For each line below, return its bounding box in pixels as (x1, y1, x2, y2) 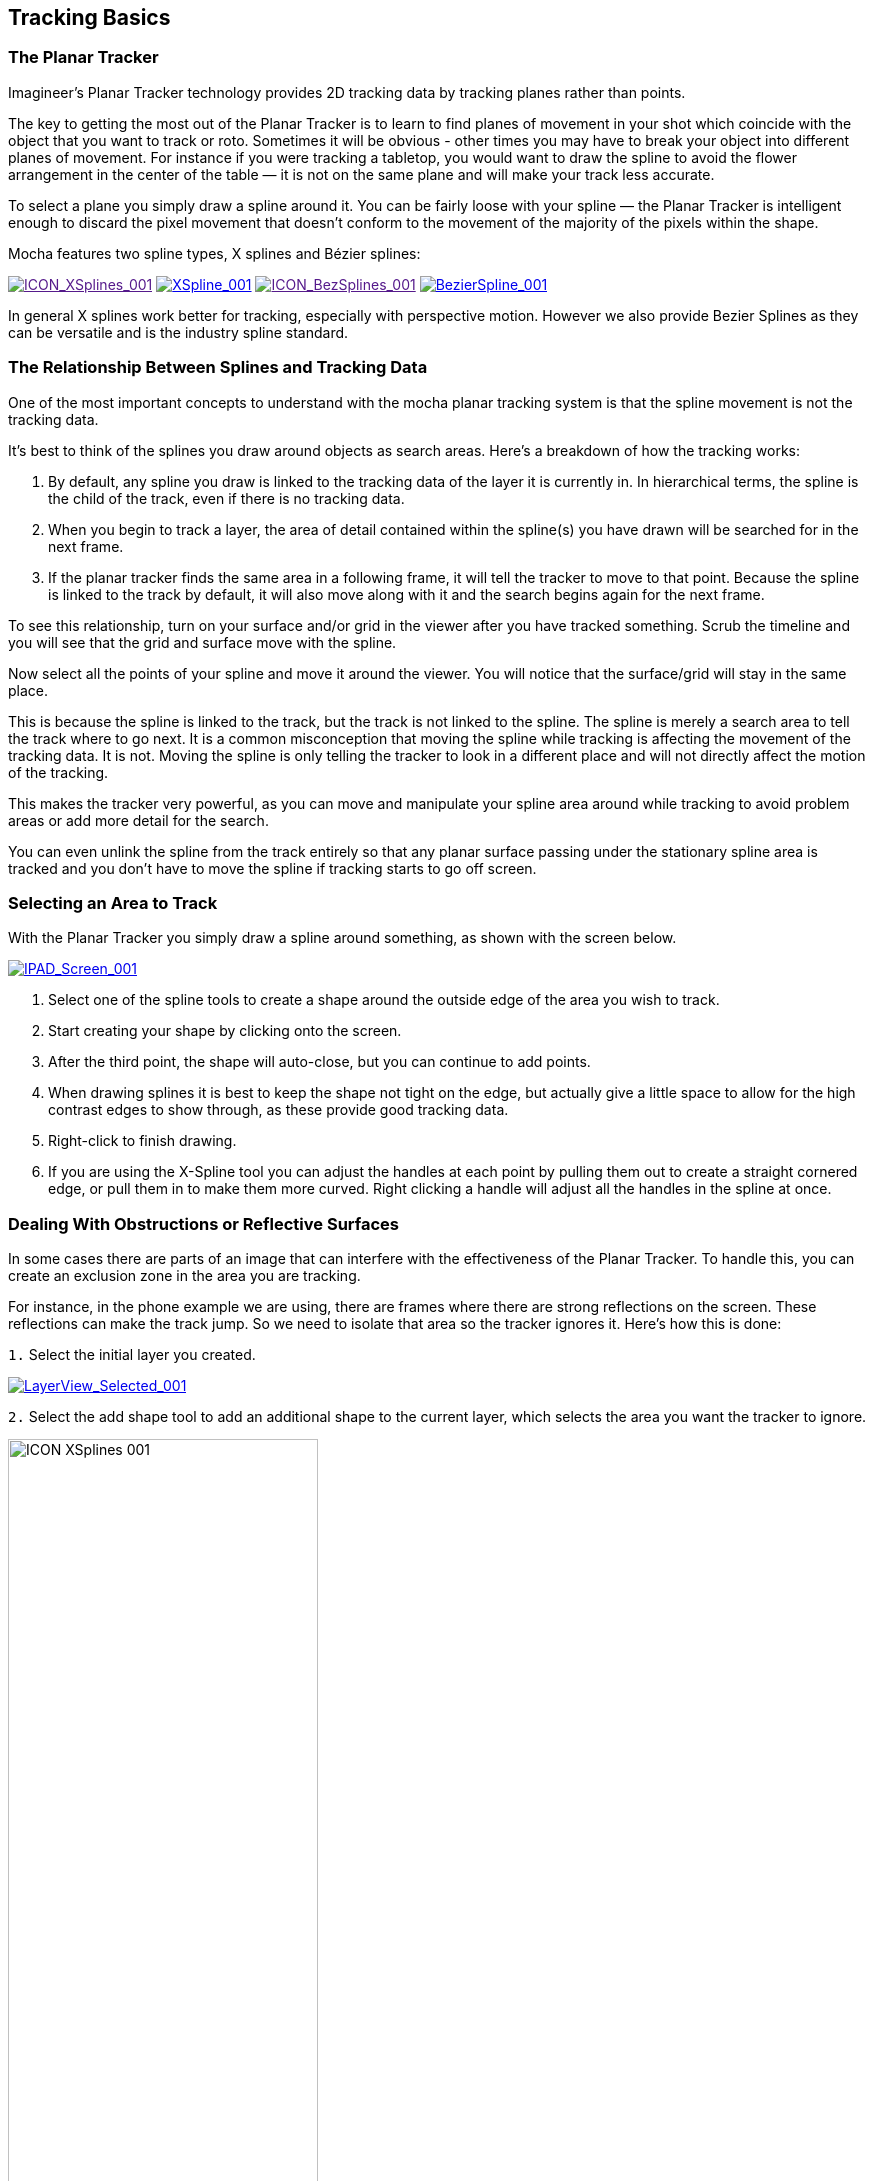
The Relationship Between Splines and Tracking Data (8, 357, 428, 378)
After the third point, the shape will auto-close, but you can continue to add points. (48, 1053, 591, 1071)
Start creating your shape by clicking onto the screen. (48, 1022, 402, 1040)
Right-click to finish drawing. (48, 1132, 237, 1150)
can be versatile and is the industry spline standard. (8, 323, 349, 341)
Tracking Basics (8, 5, 171, 30)
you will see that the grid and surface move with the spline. (8, 633, 397, 651)
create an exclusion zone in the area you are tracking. (8, 1267, 361, 1285)
